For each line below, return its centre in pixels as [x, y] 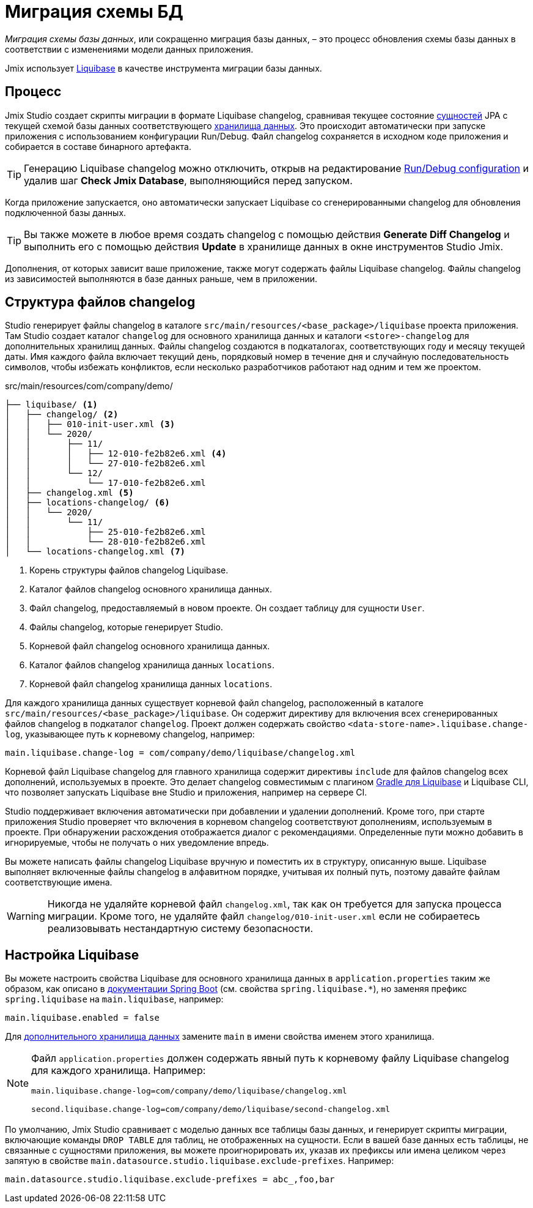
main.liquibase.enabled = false [82, 1018]
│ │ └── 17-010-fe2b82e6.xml [105, 483]
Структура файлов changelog [100, 302]
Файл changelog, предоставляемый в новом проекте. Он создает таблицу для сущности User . [227, 608]
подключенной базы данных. [66, 212]
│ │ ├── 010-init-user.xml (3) [90, 424]
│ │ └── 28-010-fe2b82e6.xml [105, 542]
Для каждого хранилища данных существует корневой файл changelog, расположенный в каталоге [214, 703]
